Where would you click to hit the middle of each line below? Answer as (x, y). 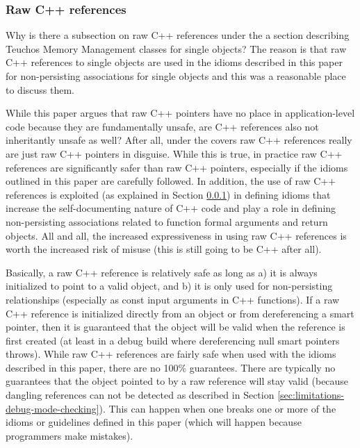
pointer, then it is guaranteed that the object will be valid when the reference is (175, 327)
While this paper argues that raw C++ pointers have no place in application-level (180, 113)
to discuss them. (40, 89)
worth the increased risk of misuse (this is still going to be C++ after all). (164, 249)
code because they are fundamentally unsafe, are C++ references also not (162, 126)
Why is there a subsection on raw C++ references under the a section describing (178, 35)
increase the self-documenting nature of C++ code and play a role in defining (171, 208)
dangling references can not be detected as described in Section (140, 395)
